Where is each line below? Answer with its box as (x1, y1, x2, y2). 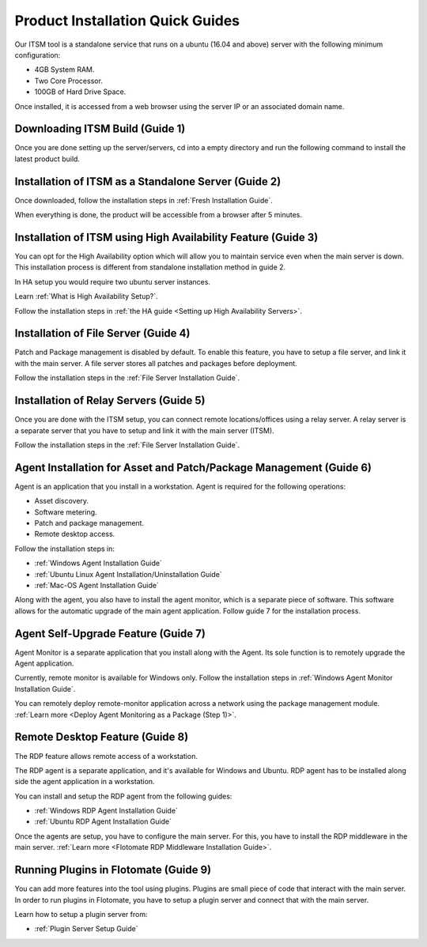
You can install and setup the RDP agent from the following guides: (14, 791, 232, 801)
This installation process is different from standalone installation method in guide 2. (14, 262, 286, 272)
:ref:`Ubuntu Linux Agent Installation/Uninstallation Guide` (34, 569, 223, 579)
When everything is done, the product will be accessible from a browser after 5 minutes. (14, 210, 303, 220)
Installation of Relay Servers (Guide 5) (14, 394, 206, 407)
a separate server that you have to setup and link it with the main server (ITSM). (14, 425, 274, 435)
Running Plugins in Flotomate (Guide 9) (14, 863, 212, 877)
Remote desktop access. (34, 530, 115, 539)
